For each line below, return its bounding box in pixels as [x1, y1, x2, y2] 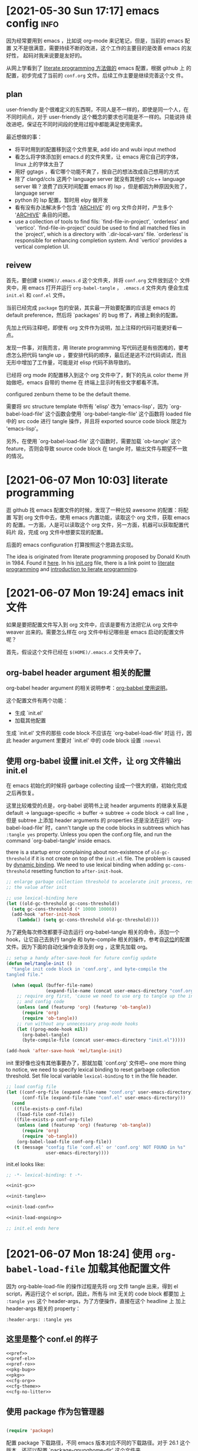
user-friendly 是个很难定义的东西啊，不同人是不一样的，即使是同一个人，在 [6, 105, 189, 113]
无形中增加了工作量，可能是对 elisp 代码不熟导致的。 [6, 359, 134, 366]
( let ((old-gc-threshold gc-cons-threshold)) [6, 901, 120, 907]
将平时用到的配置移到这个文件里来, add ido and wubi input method [14, 146, 176, 153]
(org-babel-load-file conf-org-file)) [16, 1139, 112, 1144]
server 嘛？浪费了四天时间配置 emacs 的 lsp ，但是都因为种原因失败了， [14, 182, 190, 190]
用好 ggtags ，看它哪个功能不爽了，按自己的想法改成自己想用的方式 [14, 167, 180, 175]
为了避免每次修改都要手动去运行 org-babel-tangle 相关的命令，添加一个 [6, 928, 180, 936]
